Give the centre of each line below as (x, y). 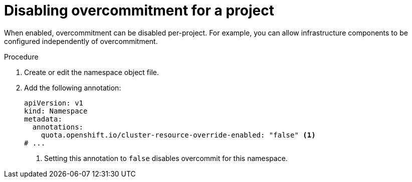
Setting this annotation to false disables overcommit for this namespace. (166, 158)
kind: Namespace (56, 111)
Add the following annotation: (73, 87)
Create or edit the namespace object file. (91, 72)
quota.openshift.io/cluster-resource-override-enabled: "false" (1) (178, 135)
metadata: (43, 119)
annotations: (58, 127)
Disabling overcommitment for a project (139, 10)
